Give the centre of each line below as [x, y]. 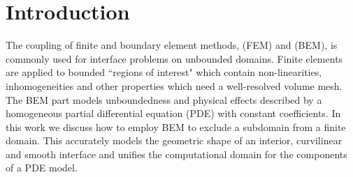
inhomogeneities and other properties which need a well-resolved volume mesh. [174, 85]
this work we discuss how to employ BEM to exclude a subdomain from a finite [176, 126]
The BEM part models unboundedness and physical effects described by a [164, 99]
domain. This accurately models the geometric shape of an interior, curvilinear [174, 140]
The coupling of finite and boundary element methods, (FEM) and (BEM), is [172, 45]
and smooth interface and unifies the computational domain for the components [176, 154]
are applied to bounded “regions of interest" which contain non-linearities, [164, 72]
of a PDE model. [42, 168]
